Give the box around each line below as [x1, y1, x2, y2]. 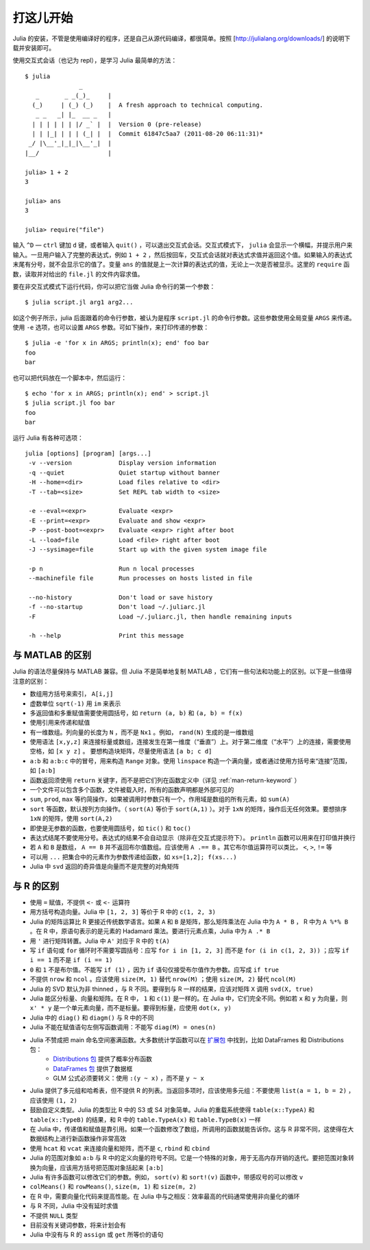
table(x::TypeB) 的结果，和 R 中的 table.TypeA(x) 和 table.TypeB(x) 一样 [29, 1115, 262, 1124]
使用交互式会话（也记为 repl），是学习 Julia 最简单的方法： [12, 56, 177, 64]
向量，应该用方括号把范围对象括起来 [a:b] [41, 1163, 164, 1172]
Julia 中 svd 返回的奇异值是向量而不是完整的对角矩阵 [29, 863, 180, 871]
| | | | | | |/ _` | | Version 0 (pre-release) [32, 120, 202, 128]
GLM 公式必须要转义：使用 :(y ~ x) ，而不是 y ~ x [53, 1074, 205, 1083]
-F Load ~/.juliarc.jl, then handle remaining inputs [28, 612, 293, 621]
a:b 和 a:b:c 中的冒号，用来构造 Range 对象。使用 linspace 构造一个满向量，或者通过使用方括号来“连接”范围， [29, 756, 351, 765]
